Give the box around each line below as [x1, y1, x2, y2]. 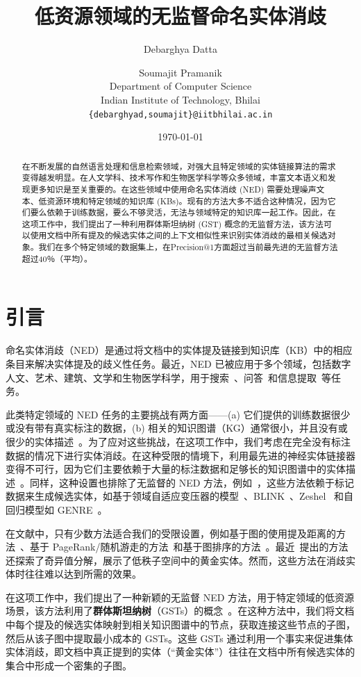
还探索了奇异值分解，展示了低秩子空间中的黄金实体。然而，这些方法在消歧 [6, 553, 346, 567]
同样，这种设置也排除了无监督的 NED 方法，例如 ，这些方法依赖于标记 [29, 475, 355, 489]
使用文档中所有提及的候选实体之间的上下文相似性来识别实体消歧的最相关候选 [30, 229, 328, 241]
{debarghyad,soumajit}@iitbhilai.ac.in [88, 109, 273, 120]
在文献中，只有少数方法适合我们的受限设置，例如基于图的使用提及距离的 [6, 525, 336, 540]
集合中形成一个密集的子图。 [6, 658, 132, 672]
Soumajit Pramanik [139, 65, 222, 79]
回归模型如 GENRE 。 [6, 502, 108, 516]
